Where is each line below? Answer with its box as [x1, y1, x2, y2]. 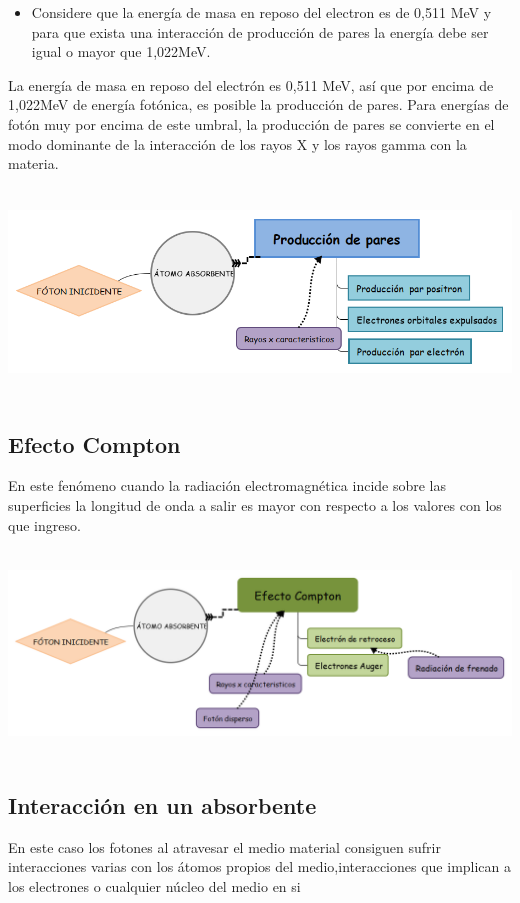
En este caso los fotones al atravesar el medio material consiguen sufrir [8, 836, 441, 857]
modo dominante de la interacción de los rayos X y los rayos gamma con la [8, 133, 467, 154]
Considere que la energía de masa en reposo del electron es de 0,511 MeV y [31, 2, 492, 22]
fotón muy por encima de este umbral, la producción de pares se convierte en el [8, 113, 495, 134]
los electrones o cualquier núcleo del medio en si [8, 876, 301, 897]
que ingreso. [8, 514, 81, 535]
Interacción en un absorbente [8, 790, 317, 821]
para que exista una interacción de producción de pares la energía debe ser [31, 21, 489, 42]
